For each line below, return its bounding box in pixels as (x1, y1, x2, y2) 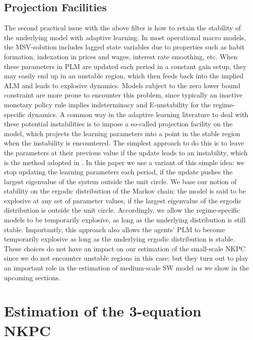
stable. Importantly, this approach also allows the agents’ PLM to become (4, 224, 225, 234)
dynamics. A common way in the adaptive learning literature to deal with (27, 109, 249, 119)
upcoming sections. (4, 272, 61, 282)
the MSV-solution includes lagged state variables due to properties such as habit (4, 42, 245, 52)
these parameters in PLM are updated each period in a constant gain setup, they (4, 61, 247, 71)
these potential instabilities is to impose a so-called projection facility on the (4, 119, 232, 129)
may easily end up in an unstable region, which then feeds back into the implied (4, 71, 244, 81)
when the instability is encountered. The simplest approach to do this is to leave (4, 138, 244, 148)
